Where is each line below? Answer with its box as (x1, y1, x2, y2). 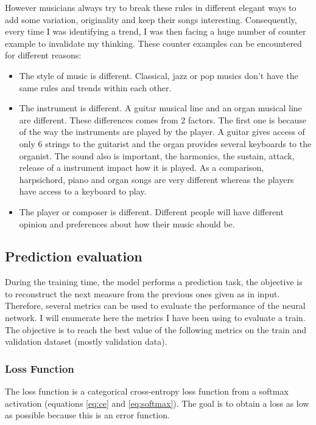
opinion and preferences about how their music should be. (19, 217, 235, 230)
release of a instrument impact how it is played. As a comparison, (19, 161, 264, 174)
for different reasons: (5, 49, 82, 61)
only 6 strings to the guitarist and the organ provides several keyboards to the (19, 137, 312, 150)
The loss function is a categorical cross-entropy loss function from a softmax (5, 385, 289, 398)
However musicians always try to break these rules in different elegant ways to (5, 1, 297, 13)
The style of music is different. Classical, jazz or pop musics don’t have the (19, 69, 298, 81)
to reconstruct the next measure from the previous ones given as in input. (5, 287, 280, 300)
